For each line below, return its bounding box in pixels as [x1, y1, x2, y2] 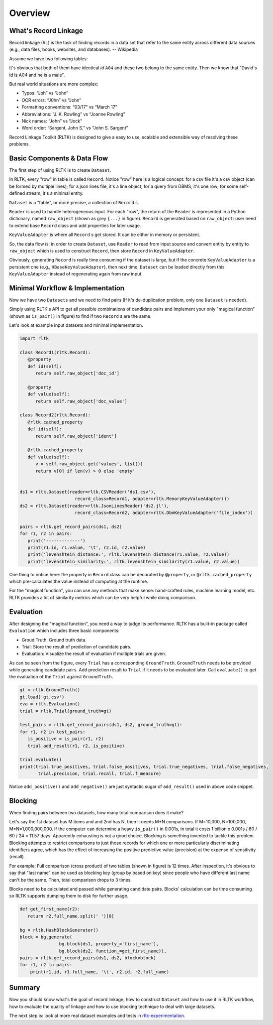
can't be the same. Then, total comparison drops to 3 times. [9, 877, 132, 883]
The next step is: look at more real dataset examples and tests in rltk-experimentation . [9, 1013, 185, 1019]
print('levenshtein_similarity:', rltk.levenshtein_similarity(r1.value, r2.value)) [27, 558, 240, 564]
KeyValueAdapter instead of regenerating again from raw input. [9, 271, 143, 277]
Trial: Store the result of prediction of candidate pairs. [21, 643, 132, 649]
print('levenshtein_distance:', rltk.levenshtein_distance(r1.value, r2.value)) [27, 552, 230, 557]
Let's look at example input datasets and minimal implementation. [9, 322, 144, 328]
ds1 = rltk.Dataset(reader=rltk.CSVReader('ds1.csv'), [19, 489, 156, 495]
